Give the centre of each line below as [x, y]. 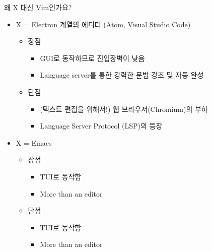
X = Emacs [34, 142]
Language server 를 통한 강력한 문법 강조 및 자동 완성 [122, 75]
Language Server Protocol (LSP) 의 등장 [101, 126]
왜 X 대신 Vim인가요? [38, 7]
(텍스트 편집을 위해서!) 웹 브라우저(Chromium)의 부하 [124, 109]
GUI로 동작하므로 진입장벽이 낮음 [92, 58]
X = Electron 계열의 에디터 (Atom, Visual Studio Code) [103, 24]
